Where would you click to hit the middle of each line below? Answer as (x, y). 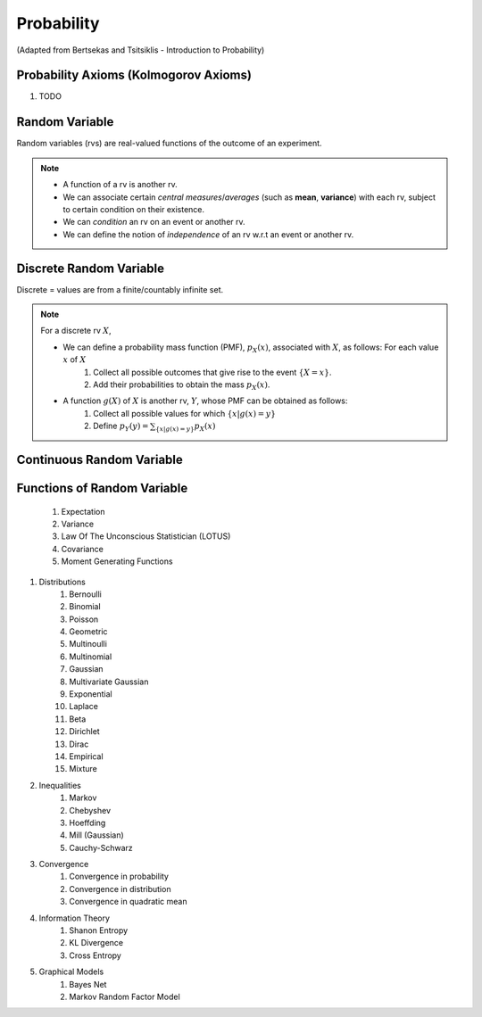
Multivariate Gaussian (109, 682)
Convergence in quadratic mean (128, 902)
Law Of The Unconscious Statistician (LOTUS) (146, 536)
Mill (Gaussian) (96, 835)
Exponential (91, 694)
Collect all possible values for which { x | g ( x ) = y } (185, 413)
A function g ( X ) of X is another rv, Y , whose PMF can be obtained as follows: (205, 401)
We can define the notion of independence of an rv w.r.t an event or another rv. (208, 234)
